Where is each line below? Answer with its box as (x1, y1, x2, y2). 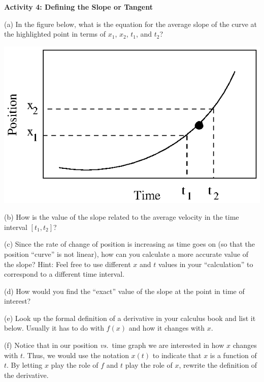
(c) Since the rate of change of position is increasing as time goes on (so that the (4, 239, 255, 249)
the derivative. (4, 369, 49, 380)
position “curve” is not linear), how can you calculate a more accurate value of (4, 248, 248, 259)
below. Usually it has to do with (4, 322, 104, 333)
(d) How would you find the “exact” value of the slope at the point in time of (4, 285, 245, 296)
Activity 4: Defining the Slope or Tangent (4, 2, 153, 12)
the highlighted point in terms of (4, 28, 106, 39)
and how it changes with (128, 322, 205, 333)
